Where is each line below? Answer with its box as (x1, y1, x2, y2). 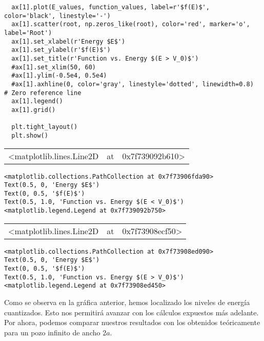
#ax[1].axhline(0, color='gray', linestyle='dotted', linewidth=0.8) (11, 80, 254, 88)
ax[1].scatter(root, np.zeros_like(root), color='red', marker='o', (11, 21, 250, 28)
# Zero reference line (4, 89, 82, 97)
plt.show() (11, 131, 48, 139)
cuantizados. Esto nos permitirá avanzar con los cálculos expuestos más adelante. (4, 307, 259, 317)
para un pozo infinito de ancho (4, 327, 100, 337)
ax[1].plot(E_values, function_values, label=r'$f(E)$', (11, 4, 210, 11)
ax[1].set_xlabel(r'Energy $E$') (11, 37, 126, 45)
